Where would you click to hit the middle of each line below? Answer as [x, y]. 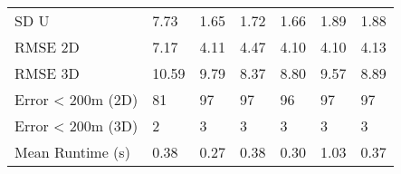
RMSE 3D [47, 73]
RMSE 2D [47, 47]
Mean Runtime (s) [72, 152]
